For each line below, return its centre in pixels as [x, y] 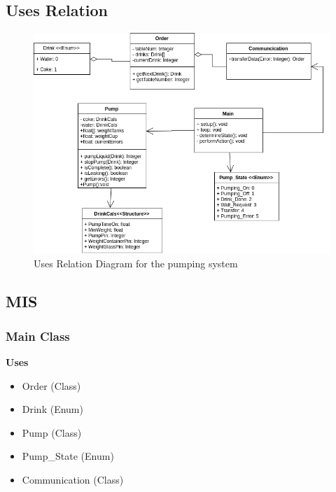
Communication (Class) [73, 479]
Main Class [38, 336]
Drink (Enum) [52, 409]
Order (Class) [51, 385]
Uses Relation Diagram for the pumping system [136, 263]
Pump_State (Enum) [68, 456]
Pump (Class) [52, 432]
